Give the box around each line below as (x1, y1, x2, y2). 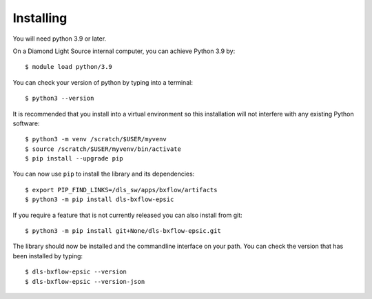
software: (12, 119, 40, 127)
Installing (12, 10, 68, 25)
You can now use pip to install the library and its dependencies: (12, 169, 195, 178)
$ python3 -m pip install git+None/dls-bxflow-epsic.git (25, 227, 222, 235)
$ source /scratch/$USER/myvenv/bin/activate (25, 145, 182, 153)
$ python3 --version (25, 94, 94, 103)
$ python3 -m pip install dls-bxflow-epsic (25, 196, 174, 203)
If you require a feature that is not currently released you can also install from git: (12, 211, 242, 219)
